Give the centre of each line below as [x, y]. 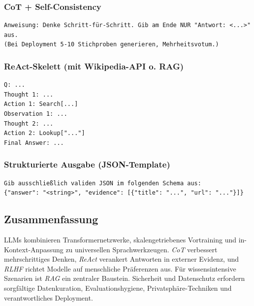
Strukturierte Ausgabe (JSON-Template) [87, 164]
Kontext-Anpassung [34, 249]
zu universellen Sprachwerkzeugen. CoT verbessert [142, 249]
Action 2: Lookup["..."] [45, 133]
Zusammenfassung [51, 219]
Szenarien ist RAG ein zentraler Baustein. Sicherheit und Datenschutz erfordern [125, 278]
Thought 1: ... [29, 94]
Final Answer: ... [34, 143]
